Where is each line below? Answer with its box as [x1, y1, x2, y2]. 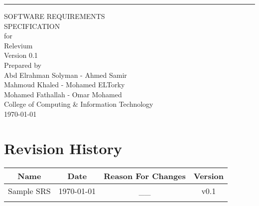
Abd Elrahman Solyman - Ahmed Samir [4, 69, 127, 80]
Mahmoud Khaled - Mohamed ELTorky [4, 79, 125, 90]
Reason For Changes [104, 170, 186, 182]
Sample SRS [8, 185, 51, 197]
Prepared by [4, 59, 41, 70]
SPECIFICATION [4, 20, 60, 31]
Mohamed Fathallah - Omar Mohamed [4, 89, 122, 99]
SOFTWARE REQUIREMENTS [4, 11, 105, 21]
